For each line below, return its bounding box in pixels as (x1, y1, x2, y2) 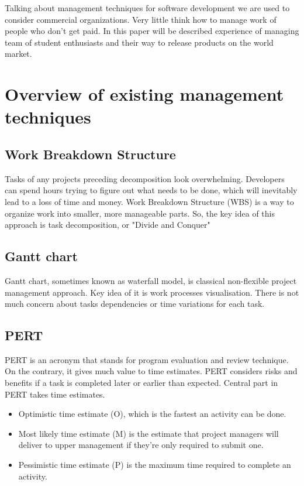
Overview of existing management (5, 82, 284, 106)
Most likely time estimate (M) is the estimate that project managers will (18, 427, 279, 439)
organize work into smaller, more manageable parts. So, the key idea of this (5, 207, 275, 219)
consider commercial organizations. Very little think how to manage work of (5, 13, 277, 25)
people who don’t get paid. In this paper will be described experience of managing (5, 25, 299, 37)
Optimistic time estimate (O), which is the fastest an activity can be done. (18, 408, 286, 420)
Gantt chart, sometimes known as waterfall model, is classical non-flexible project (5, 274, 297, 286)
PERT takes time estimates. (5, 388, 105, 400)
